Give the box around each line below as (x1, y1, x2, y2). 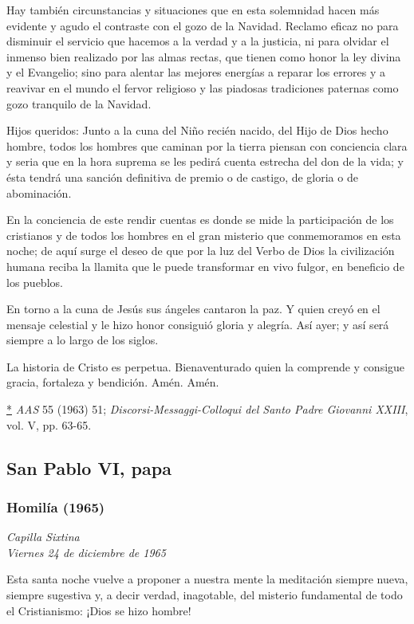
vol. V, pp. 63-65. (6, 416, 92, 433)
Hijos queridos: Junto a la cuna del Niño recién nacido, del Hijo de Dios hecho (6, 122, 388, 139)
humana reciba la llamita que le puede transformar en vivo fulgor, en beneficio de (6, 257, 404, 274)
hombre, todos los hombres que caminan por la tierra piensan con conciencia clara (6, 137, 408, 154)
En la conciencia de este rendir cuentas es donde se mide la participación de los (6, 211, 394, 228)
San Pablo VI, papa (6, 455, 172, 480)
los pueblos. (6, 273, 63, 290)
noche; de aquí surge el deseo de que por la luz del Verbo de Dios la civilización (6, 242, 395, 259)
